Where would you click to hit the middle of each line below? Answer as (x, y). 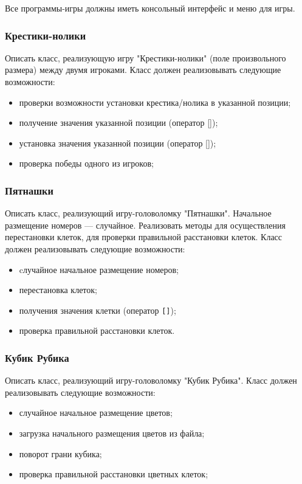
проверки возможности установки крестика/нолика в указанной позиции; (155, 102)
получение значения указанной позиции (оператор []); (118, 123)
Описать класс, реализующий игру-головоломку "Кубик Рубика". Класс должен (151, 380)
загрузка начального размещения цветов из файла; (112, 433)
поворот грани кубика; (60, 453)
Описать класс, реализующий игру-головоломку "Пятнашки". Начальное (138, 213)
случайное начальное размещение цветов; (96, 413)
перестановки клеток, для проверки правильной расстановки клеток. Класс (144, 237)
